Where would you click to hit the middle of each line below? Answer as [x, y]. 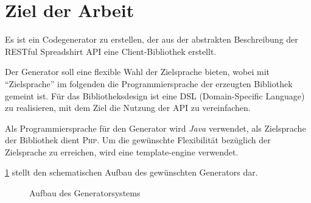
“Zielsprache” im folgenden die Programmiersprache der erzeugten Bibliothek [149, 83]
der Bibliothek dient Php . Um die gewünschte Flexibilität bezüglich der [138, 140]
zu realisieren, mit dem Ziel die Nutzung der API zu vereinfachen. [128, 108]
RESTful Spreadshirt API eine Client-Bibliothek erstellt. [111, 51]
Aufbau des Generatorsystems [85, 193]
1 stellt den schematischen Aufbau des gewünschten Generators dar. [131, 172]
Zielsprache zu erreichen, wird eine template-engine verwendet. [122, 151]
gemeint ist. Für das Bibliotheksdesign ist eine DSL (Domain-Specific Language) [155, 95]
